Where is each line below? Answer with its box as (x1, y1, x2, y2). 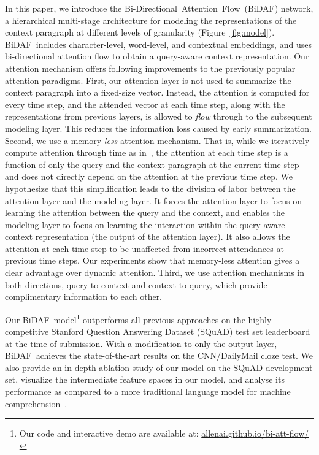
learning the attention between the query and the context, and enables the (5, 206, 285, 219)
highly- (248, 313, 274, 326)
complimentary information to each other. (5, 290, 163, 303)
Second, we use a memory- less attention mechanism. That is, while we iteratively (5, 134, 310, 147)
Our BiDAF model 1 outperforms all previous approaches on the (5, 311, 245, 326)
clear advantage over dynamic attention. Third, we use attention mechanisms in (5, 266, 304, 279)
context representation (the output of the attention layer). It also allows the (5, 230, 290, 243)
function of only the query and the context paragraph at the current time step (5, 158, 299, 170)
